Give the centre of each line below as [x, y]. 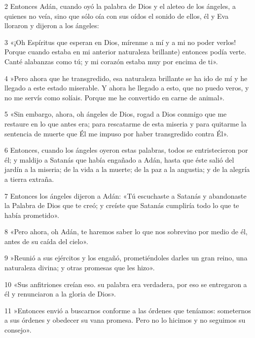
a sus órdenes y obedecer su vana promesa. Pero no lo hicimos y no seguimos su [125, 320]
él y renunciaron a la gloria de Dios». [60, 294]
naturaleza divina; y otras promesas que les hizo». [80, 268]
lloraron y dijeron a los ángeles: [52, 25]
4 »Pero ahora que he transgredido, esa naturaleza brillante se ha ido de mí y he [126, 78]
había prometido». [32, 215]
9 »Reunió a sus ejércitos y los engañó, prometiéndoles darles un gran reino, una [126, 258]
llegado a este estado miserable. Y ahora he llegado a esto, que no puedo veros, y [127, 88]
